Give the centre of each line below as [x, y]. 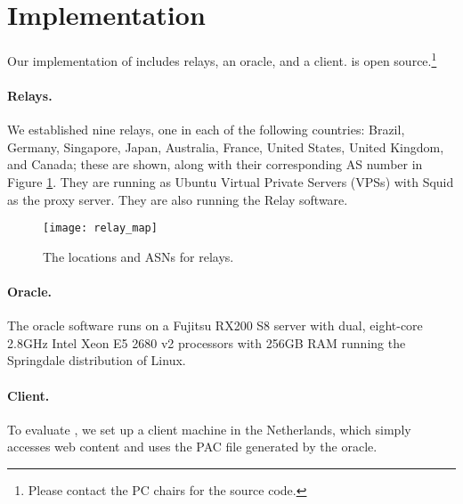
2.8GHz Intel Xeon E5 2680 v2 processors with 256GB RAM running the [207, 342]
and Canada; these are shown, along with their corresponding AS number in [215, 164]
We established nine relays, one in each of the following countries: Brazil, [206, 130]
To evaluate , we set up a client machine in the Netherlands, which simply [209, 429]
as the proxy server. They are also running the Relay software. [178, 199]
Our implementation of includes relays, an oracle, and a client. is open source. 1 [222, 59]
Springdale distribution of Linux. [97, 360]
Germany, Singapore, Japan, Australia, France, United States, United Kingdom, [226, 146]
